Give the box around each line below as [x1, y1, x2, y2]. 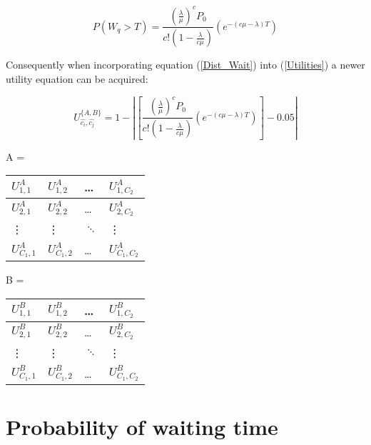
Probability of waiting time [6, 411, 278, 441]
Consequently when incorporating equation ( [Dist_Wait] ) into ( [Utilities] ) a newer [6, 57, 365, 72]
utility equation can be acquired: [6, 71, 148, 86]
